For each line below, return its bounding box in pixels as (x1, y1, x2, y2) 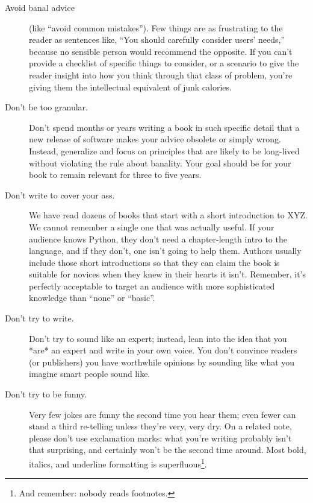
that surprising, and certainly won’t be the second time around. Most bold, (29, 443, 306, 456)
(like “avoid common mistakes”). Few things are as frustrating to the (29, 21, 283, 34)
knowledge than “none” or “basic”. (29, 291, 155, 304)
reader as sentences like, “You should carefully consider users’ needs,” (29, 33, 285, 46)
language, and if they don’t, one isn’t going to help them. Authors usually (29, 244, 302, 257)
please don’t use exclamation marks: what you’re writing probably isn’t (29, 431, 292, 444)
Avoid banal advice (5, 1, 75, 13)
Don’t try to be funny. (5, 388, 87, 400)
